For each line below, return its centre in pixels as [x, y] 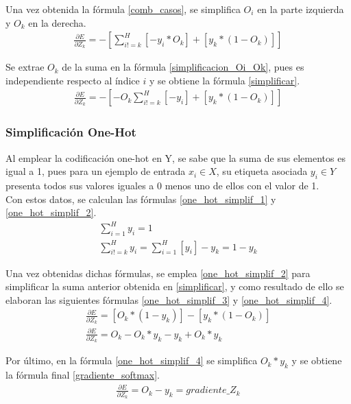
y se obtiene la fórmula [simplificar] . [225, 80]
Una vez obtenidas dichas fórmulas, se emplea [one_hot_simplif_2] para [158, 273]
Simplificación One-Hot [71, 132]
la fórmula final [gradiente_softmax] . [83, 375]
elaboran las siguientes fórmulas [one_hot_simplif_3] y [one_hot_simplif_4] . [169, 299]
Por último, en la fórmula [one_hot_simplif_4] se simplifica [132, 360]
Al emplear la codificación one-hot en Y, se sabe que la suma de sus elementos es [175, 157]
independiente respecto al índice [73, 80]
